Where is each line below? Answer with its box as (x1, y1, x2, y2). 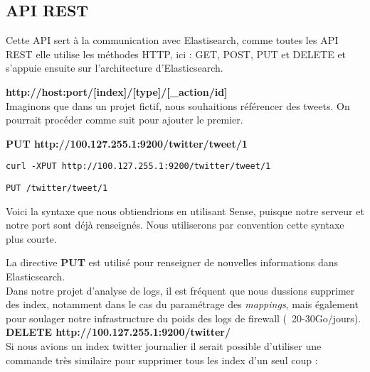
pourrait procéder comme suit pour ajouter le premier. (6, 112, 243, 127)
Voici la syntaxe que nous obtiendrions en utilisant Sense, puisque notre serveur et (6, 203, 364, 218)
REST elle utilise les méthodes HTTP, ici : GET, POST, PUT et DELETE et (6, 46, 347, 61)
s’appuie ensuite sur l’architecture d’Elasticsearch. (6, 60, 223, 75)
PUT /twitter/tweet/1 (6, 183, 108, 194)
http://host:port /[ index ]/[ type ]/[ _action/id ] (6, 84, 228, 99)
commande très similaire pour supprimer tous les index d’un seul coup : (6, 352, 318, 367)
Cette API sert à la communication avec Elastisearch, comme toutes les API (6, 33, 339, 48)
